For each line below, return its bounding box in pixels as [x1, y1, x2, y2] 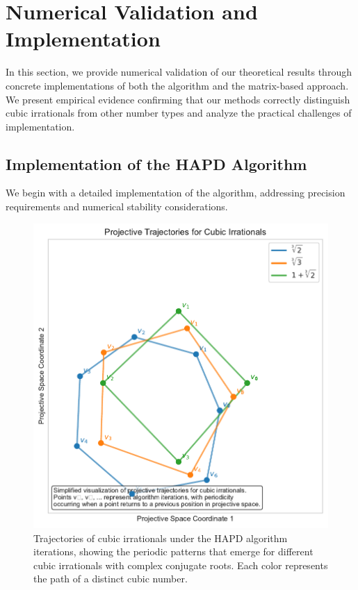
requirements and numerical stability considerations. [6, 199, 228, 214]
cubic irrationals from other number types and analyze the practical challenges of [6, 106, 352, 120]
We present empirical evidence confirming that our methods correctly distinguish [6, 92, 350, 106]
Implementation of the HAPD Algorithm [6, 153, 307, 174]
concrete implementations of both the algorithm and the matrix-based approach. [6, 78, 349, 92]
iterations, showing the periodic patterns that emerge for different [33, 544, 314, 559]
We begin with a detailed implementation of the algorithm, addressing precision [6, 185, 345, 200]
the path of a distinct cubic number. [33, 571, 188, 586]
